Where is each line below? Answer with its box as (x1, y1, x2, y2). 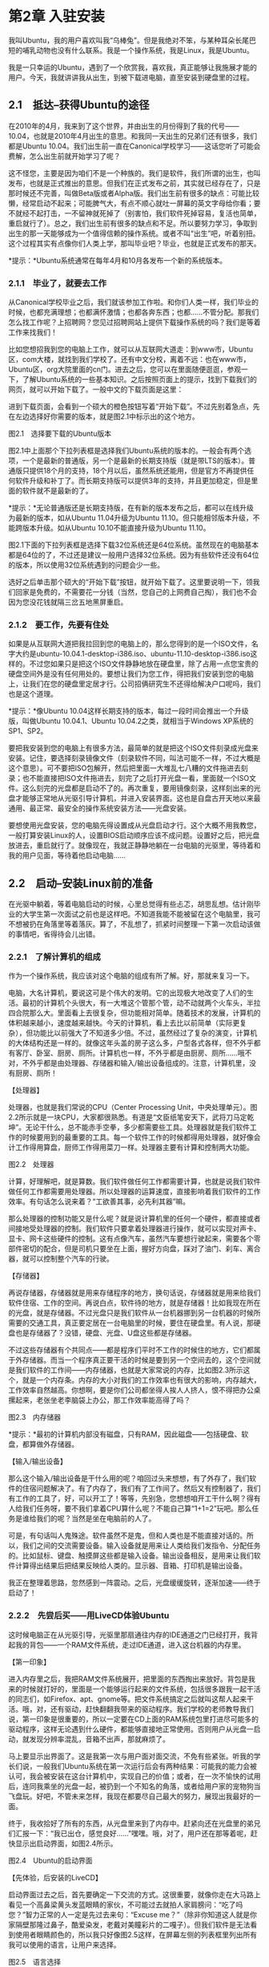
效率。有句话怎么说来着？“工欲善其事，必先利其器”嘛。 (8, 1197, 191, 1206)
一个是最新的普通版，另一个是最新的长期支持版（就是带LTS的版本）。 (22, 456, 249, 465)
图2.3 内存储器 (8, 1412, 62, 1422)
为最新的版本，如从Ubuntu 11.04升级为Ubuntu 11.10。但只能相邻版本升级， (8, 513, 254, 522)
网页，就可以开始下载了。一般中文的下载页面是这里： (8, 384, 184, 394)
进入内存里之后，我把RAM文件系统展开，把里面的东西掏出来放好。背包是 (8, 1674, 249, 1684)
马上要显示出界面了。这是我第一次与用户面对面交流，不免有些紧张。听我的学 (8, 1751, 261, 1761)
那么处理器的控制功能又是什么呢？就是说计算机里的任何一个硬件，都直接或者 (8, 1213, 261, 1224)
